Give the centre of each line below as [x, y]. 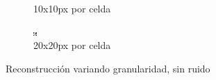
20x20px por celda [72, 45]
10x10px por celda [72, 8]
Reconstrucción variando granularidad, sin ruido [108, 68]
